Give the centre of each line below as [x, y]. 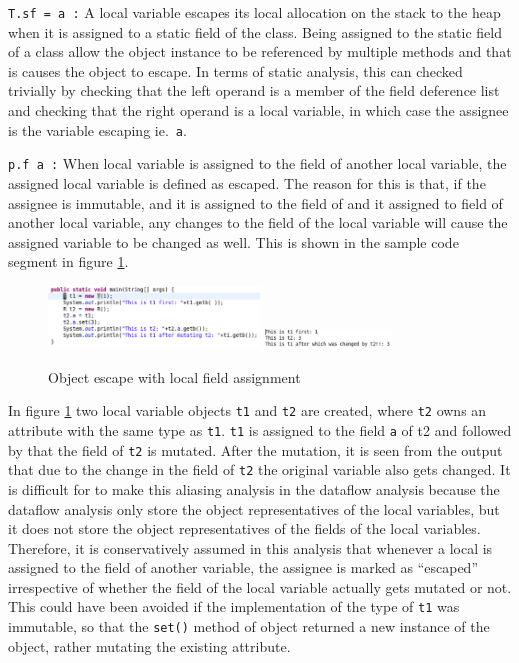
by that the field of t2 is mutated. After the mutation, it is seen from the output [255, 449]
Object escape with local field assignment [174, 376]
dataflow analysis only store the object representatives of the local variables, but [254, 508]
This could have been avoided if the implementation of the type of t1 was [234, 606]
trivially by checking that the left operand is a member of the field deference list [254, 90]
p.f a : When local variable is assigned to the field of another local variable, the [257, 163]
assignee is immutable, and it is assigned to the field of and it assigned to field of [255, 202]
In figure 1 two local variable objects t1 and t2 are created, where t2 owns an [247, 410]
